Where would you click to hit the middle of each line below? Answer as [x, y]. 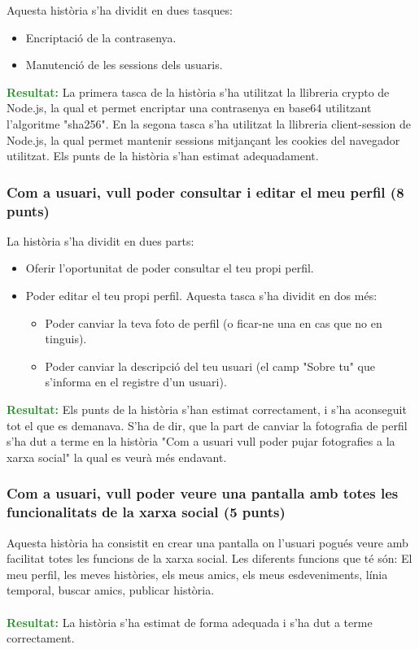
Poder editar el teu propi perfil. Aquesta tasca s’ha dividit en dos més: [201, 296]
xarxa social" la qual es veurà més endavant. [117, 457]
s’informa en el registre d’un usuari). [136, 382]
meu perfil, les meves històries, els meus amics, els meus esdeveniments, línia [197, 574]
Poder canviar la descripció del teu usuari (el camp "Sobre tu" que [210, 366]
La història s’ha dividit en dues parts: [100, 240]
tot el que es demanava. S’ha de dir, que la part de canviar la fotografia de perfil [207, 425]
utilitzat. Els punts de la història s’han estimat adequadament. [163, 156]
